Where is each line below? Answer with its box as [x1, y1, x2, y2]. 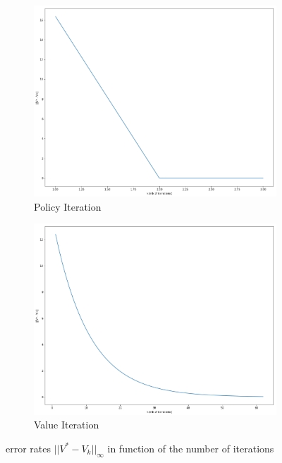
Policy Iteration [34, 199, 102, 214]
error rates [6, 440, 51, 455]
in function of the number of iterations [107, 440, 274, 455]
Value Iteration [34, 417, 99, 432]
